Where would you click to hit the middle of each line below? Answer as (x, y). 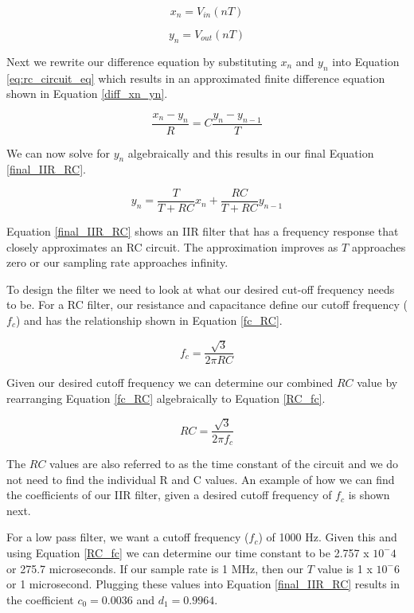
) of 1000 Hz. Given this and (328, 537)
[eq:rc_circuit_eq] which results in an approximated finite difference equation (196, 78)
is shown (369, 495)
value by (377, 383)
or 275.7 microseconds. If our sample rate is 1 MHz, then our (155, 568)
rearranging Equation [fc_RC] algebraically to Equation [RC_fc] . (166, 398)
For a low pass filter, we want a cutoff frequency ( (128, 537)
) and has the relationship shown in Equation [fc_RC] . (149, 320)
